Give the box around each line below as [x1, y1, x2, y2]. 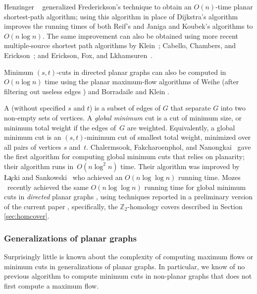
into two [220, 103, 246, 113]
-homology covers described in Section [127, 201, 243, 211]
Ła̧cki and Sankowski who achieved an [4, 172, 123, 182]
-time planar [215, 1, 253, 11]
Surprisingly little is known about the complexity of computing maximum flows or [4, 251, 254, 262]
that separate [170, 103, 211, 113]
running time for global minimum [144, 181, 246, 192]
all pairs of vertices [4, 141, 61, 152]
